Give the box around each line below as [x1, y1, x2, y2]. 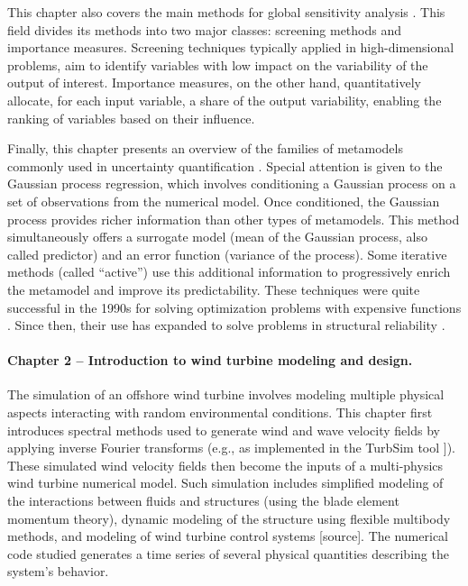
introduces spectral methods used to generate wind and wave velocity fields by [7, 420, 440, 439]
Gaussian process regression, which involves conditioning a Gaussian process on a [7, 174, 456, 193]
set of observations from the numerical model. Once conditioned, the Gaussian [7, 191, 440, 210]
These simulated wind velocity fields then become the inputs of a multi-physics [7, 455, 444, 474]
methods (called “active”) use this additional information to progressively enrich [7, 262, 451, 281]
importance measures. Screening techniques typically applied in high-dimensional [7, 38, 454, 57]
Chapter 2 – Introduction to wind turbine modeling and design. [7, 351, 413, 370]
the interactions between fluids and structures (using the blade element [7, 491, 399, 510]
